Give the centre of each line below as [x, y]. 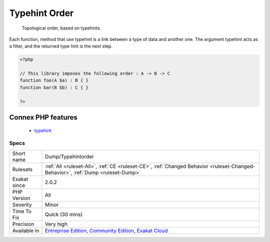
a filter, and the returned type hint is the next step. [61, 46]
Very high [56, 224]
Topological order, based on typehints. [61, 28]
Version [21, 198]
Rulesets [22, 169]
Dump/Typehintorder [69, 156]
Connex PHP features [43, 117]
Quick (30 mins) [63, 214]
